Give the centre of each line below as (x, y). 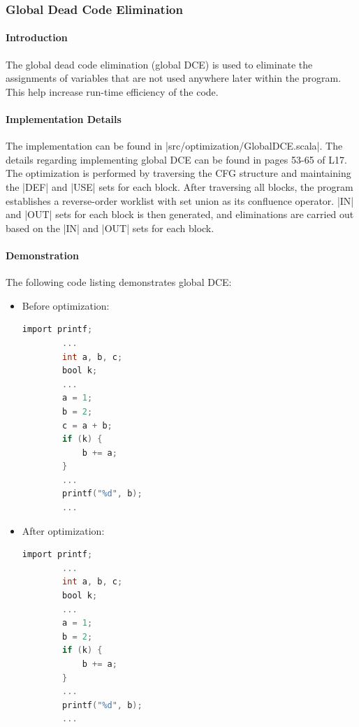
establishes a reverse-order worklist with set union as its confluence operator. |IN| (180, 200)
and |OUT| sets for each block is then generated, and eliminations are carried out (180, 214)
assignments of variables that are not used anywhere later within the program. (174, 78)
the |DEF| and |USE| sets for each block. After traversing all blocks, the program (179, 187)
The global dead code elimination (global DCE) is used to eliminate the (159, 64)
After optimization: (63, 530)
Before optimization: (66, 305)
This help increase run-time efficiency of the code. (112, 91)
